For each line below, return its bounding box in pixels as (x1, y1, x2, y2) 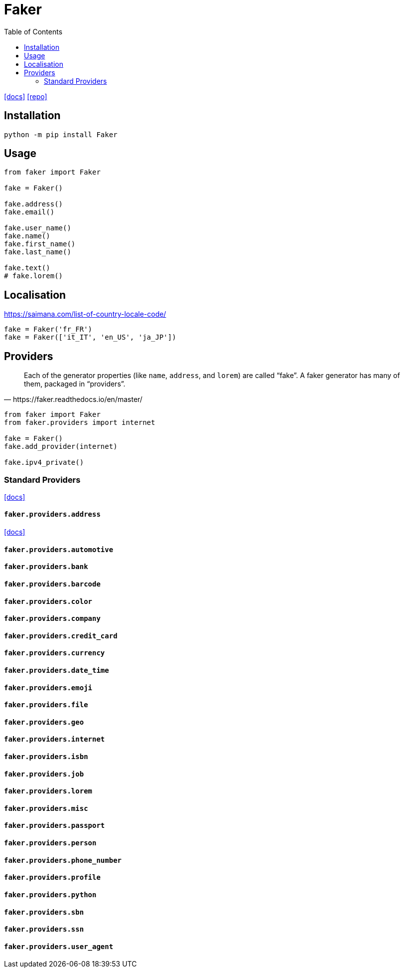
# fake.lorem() (4, 272, 63, 280)
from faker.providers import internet (4, 418, 155, 427)
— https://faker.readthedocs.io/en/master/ (4, 395, 142, 404)
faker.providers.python (4, 890, 97, 899)
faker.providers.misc (4, 804, 88, 812)
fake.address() (4, 200, 63, 208)
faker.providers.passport (4, 821, 105, 830)
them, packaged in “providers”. (24, 380, 126, 389)
